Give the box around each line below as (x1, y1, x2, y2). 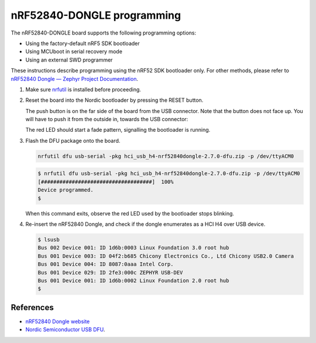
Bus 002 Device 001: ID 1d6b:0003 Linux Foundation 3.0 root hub (37, 245, 229, 251)
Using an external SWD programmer (25, 56, 113, 63)
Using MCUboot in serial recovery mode (25, 48, 123, 55)
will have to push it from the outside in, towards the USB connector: (25, 116, 188, 123)
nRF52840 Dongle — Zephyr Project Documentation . (11, 75, 139, 82)
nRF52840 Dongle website (25, 318, 90, 325)
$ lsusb (37, 236, 60, 243)
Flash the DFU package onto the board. (25, 137, 121, 144)
